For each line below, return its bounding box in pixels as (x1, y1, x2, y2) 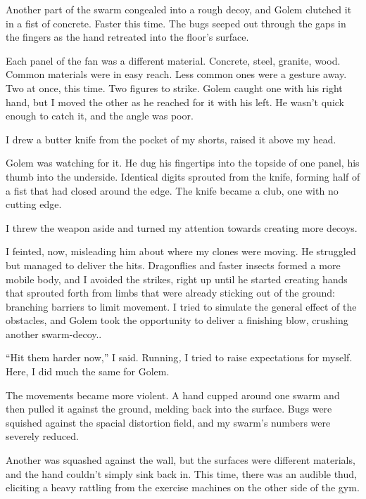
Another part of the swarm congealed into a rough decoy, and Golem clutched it (6, 2, 352, 16)
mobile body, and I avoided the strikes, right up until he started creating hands (6, 271, 348, 286)
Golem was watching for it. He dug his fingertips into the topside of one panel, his (6, 155, 360, 170)
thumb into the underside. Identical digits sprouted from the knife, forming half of (6, 169, 360, 183)
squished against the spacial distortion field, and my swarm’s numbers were (6, 415, 331, 429)
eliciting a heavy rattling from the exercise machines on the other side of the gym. (6, 480, 360, 495)
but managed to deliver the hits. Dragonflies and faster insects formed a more (6, 257, 341, 272)
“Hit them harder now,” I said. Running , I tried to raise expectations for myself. (6, 350, 353, 365)
